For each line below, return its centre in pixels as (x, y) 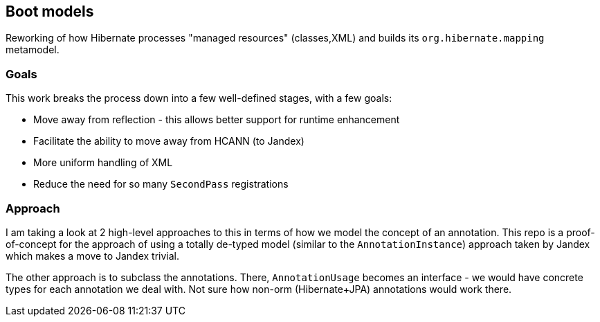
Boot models (50, 11)
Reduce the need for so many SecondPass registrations (161, 184)
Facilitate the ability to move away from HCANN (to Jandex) (169, 141)
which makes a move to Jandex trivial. (93, 256)
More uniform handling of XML (103, 163)
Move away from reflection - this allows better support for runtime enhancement (217, 120)
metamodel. (33, 50)
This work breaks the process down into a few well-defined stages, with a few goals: (199, 98)
